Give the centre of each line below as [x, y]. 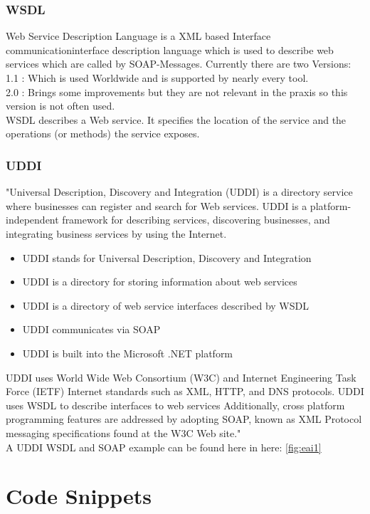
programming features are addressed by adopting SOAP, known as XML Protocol [184, 419]
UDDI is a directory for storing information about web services [160, 282]
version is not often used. [60, 106]
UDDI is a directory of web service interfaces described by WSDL [165, 305]
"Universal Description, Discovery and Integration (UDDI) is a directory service [179, 192]
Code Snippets [79, 496]
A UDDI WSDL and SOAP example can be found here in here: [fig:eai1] [164, 447]
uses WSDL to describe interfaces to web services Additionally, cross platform [175, 405]
